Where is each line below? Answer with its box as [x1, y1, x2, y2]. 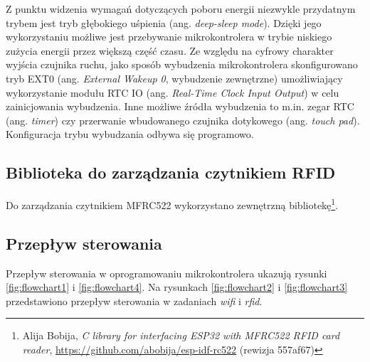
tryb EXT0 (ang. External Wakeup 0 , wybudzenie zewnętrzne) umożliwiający [6, 70, 343, 85]
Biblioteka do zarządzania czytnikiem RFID [6, 161, 336, 183]
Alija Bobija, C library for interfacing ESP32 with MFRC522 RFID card [22, 328, 340, 343]
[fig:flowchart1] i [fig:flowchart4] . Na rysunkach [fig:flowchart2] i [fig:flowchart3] [6, 280, 348, 294]
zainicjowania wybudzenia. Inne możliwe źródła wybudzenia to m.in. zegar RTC [6, 99, 354, 114]
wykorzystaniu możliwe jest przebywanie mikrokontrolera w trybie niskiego [6, 29, 332, 44]
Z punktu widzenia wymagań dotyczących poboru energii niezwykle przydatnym [6, 1, 356, 16]
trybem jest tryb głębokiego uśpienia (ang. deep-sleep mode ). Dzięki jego [6, 15, 322, 30]
